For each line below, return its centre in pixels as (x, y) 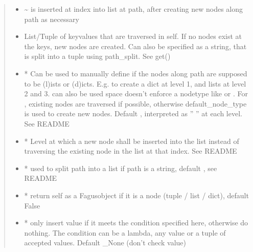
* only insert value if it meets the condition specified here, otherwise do (136, 223)
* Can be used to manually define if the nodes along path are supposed (136, 73)
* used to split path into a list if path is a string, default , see (121, 168)
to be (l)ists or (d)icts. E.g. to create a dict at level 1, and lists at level (135, 83)
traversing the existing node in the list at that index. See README (131, 151)
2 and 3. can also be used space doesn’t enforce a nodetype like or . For (136, 93)
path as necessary (52, 19)
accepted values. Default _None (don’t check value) (105, 243)
